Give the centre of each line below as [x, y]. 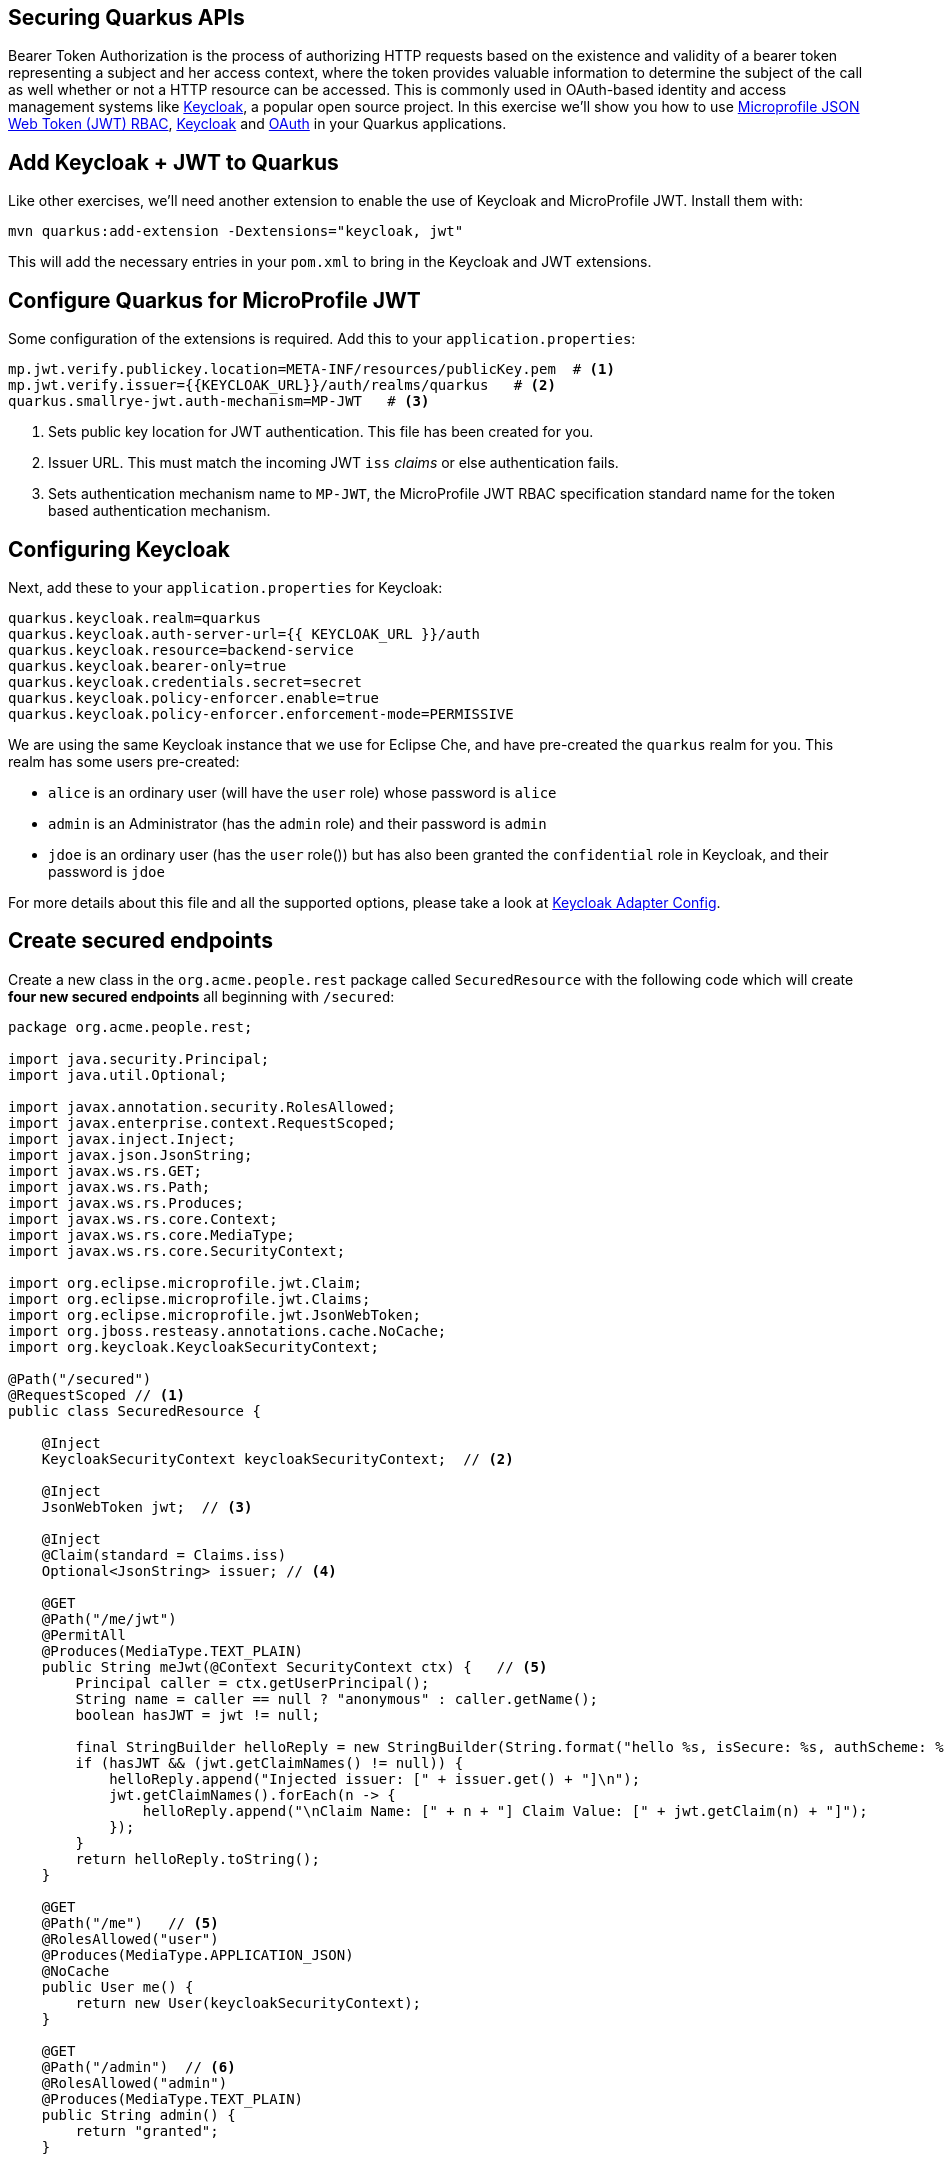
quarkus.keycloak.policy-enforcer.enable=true [193, 697]
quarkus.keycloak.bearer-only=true [147, 665]
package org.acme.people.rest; [130, 1026]
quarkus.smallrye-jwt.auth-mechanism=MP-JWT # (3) [219, 401]
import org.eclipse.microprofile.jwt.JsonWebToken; [215, 1314]
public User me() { [117, 1986]
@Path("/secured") [80, 1378]
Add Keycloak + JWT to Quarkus [173, 162]
